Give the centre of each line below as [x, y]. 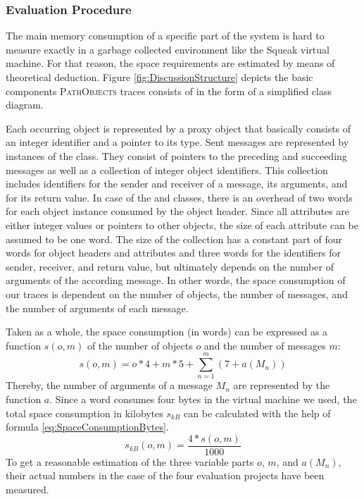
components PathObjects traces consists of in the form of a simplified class [169, 91]
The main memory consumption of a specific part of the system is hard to [165, 36]
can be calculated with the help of [257, 413]
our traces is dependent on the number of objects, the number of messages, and [177, 294]
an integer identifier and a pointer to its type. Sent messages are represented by [177, 142]
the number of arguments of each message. [97, 308]
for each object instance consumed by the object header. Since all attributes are [178, 211]
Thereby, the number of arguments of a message [109, 385]
